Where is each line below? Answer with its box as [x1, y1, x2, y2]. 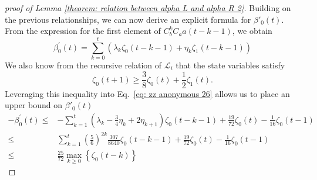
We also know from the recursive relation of [5, 58, 162, 71]
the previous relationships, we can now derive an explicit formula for [5, 13, 251, 25]
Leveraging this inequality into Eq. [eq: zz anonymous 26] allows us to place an [5, 87, 290, 99]
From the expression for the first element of [5, 25, 161, 37]
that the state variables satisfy [176, 58, 285, 71]
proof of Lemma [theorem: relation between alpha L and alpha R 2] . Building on [5, 2, 291, 13]
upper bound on [5, 99, 63, 111]
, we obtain [232, 25, 272, 37]
